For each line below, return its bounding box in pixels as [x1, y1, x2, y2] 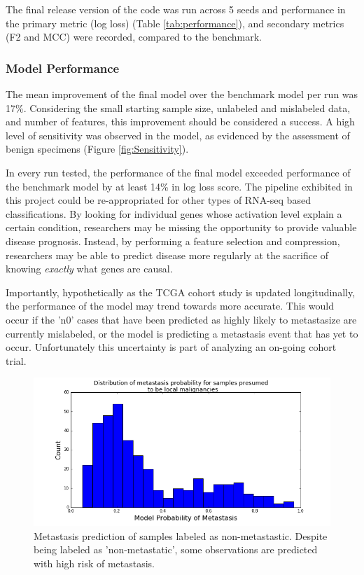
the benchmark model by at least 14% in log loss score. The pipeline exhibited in [6, 179, 353, 193]
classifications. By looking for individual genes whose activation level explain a [6, 206, 342, 221]
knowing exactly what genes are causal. [6, 261, 173, 276]
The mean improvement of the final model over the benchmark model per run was [6, 87, 358, 101]
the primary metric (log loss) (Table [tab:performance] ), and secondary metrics [6, 15, 344, 30]
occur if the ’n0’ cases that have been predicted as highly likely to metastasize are [6, 312, 357, 326]
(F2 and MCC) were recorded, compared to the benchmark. [6, 29, 262, 44]
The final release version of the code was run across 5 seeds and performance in [6, 2, 346, 16]
